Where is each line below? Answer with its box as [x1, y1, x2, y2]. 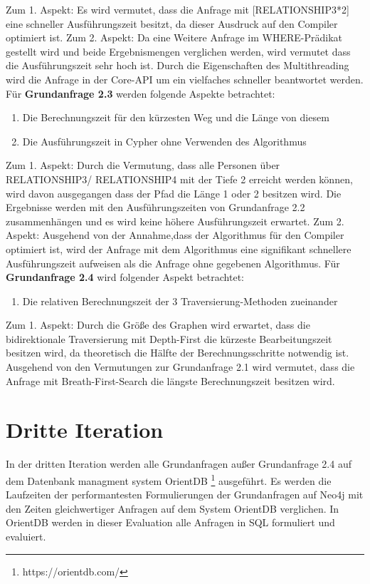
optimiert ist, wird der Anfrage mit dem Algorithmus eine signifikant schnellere [6, 241, 351, 256]
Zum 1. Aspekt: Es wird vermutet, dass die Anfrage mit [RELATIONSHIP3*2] [6, 2, 349, 16]
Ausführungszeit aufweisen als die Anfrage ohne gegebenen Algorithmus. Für [6, 255, 340, 270]
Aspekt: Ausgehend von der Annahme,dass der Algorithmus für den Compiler [6, 227, 344, 242]
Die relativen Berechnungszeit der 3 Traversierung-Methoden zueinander [22, 293, 338, 308]
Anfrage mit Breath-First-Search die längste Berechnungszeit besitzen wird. [6, 373, 335, 388]
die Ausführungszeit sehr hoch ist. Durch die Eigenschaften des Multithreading [6, 58, 349, 73]
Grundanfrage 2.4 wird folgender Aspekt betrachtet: [6, 270, 245, 285]
